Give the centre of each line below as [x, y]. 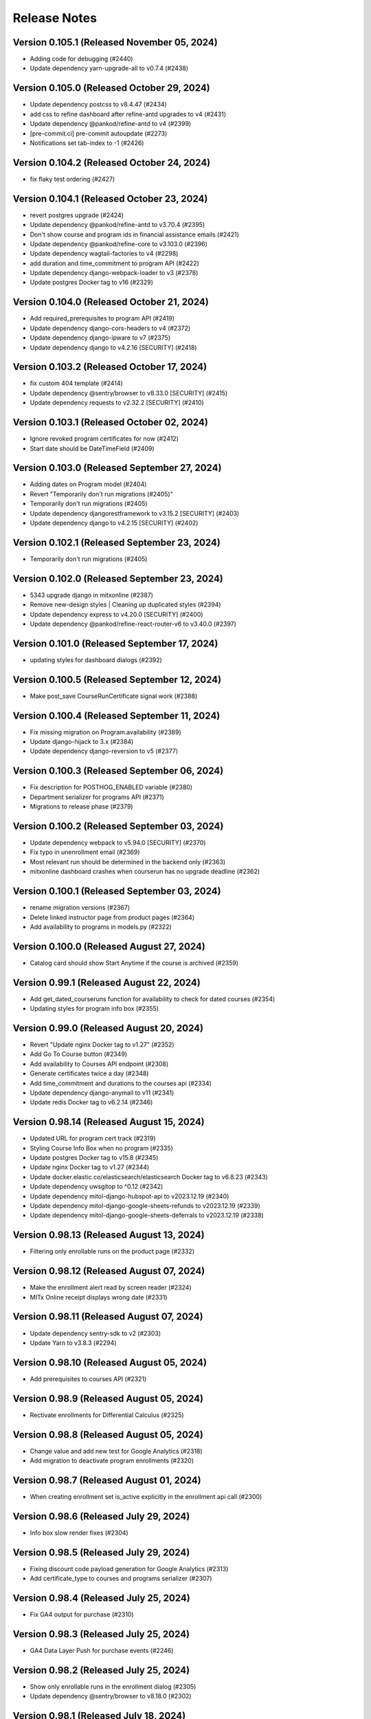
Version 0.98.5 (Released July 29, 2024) [101, 1552]
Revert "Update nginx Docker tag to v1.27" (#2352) [102, 1044]
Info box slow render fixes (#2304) [79, 1533]
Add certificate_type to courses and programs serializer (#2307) [121, 1579]
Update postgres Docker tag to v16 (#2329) [92, 283]
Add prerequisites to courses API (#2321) [88, 1379]
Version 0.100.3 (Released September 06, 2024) [118, 771]
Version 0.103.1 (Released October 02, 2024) [111, 423]
